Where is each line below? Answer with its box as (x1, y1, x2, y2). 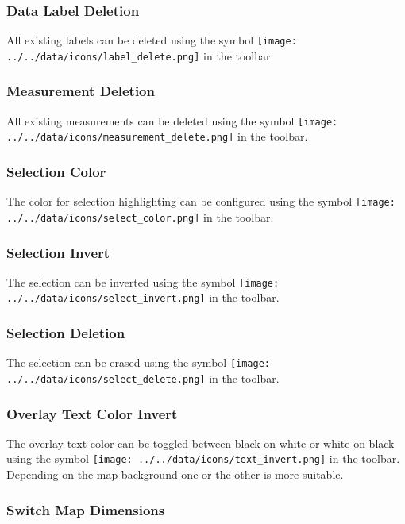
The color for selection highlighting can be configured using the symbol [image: (6, 193, 395, 210)
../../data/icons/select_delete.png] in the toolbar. (6, 370, 280, 386)
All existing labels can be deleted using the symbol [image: (6, 32, 297, 48)
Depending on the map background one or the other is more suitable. (6, 466, 344, 483)
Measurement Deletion (6, 81, 155, 101)
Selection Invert (6, 242, 110, 262)
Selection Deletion (6, 323, 125, 343)
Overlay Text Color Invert (6, 403, 178, 423)
